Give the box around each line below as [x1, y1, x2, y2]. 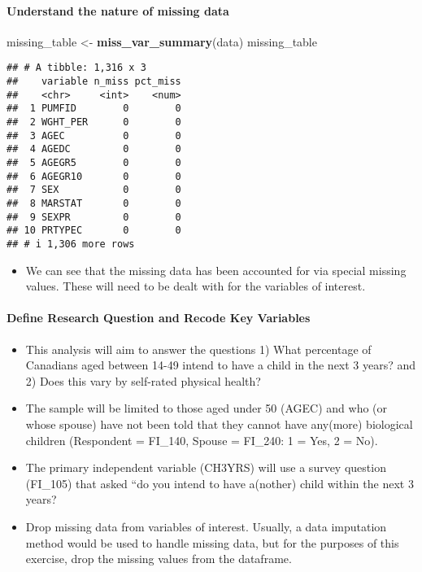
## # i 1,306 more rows [7, 238, 135, 250]
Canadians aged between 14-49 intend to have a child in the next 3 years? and [25, 356, 416, 373]
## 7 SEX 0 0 [7, 184, 181, 196]
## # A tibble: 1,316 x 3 [7, 62, 146, 74]
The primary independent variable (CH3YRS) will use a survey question [25, 459, 386, 476]
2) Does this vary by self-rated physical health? [25, 372, 261, 389]
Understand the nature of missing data [7, 2, 229, 19]
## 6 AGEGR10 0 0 [7, 170, 181, 182]
